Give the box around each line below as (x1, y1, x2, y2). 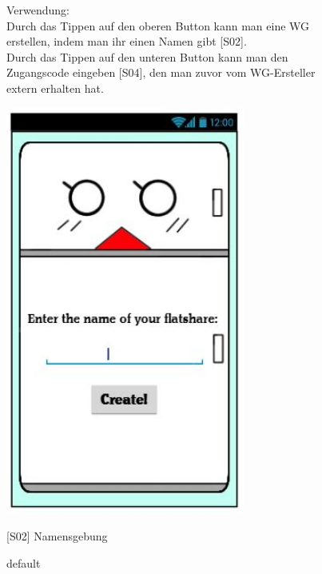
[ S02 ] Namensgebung (6, 528, 108, 544)
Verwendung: (6, 2, 70, 18)
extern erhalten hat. (6, 79, 104, 96)
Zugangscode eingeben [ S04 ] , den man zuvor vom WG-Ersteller (6, 64, 316, 81)
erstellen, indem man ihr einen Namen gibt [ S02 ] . (6, 33, 247, 50)
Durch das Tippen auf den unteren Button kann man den (6, 48, 288, 65)
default (6, 555, 41, 572)
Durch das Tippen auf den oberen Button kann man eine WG (6, 17, 310, 34)
